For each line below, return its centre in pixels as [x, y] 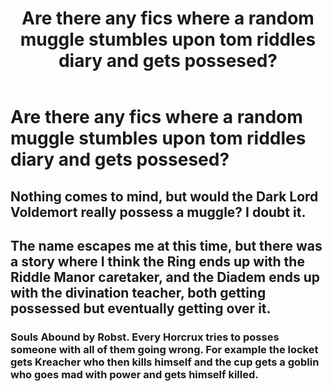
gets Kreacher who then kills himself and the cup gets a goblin [165, 362]
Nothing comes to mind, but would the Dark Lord [164, 196]
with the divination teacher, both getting [138, 292]
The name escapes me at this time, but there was [166, 245]
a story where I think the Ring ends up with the [157, 261]
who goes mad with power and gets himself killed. [134, 374]
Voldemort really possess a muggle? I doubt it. [158, 212]
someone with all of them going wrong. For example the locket [164, 349]
